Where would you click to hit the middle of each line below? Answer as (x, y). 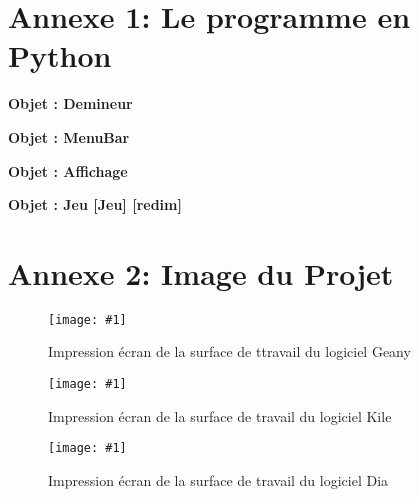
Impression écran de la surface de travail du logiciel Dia (218, 479)
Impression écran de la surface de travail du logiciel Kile (220, 415)
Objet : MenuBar (69, 136)
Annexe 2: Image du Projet (201, 272)
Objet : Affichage (68, 170)
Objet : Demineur (70, 103)
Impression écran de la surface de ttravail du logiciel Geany (229, 351)
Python (60, 55)
